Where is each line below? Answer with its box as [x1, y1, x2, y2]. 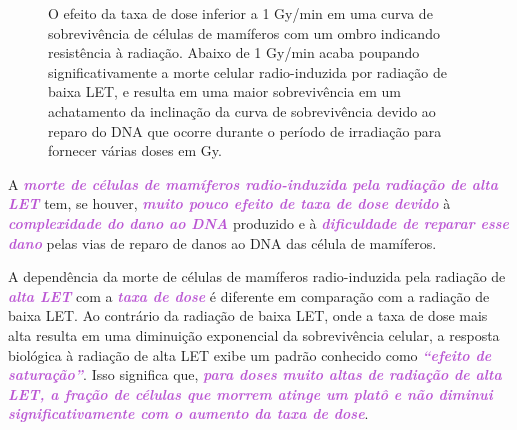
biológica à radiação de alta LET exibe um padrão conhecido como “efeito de [8, 344, 492, 365]
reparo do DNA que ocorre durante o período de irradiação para [48, 120, 442, 141]
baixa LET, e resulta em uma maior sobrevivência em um [48, 81, 401, 102]
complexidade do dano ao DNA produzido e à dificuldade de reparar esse [8, 212, 510, 233]
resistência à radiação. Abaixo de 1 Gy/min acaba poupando [48, 42, 420, 63]
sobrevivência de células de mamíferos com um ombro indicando [48, 22, 440, 43]
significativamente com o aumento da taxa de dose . [8, 403, 369, 424]
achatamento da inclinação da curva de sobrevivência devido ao [48, 100, 436, 121]
